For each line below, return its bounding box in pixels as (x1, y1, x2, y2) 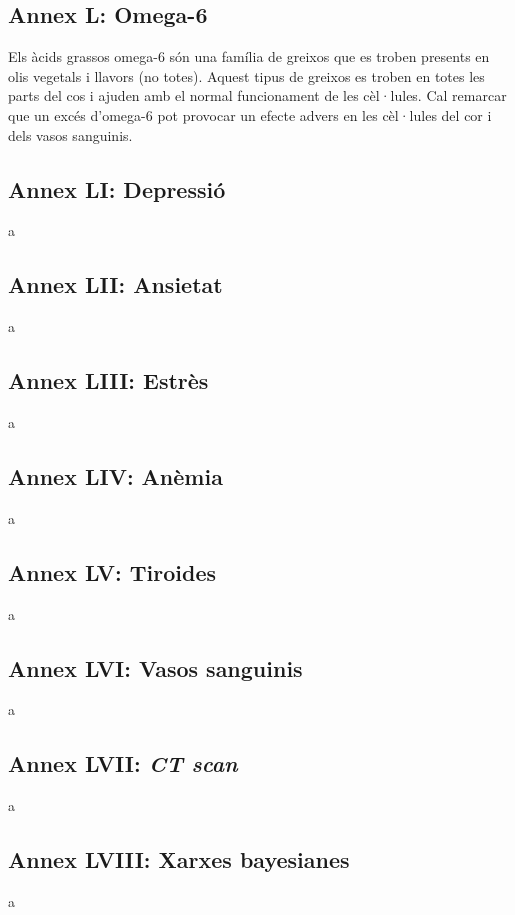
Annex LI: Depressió (8, 173, 226, 204)
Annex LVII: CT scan (8, 748, 238, 779)
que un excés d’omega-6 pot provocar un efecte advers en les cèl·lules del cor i (8, 104, 492, 125)
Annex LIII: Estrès (8, 365, 209, 396)
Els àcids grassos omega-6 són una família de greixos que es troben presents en (8, 46, 490, 67)
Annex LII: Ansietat (8, 269, 223, 300)
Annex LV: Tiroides (8, 556, 217, 587)
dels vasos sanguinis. (8, 124, 133, 145)
